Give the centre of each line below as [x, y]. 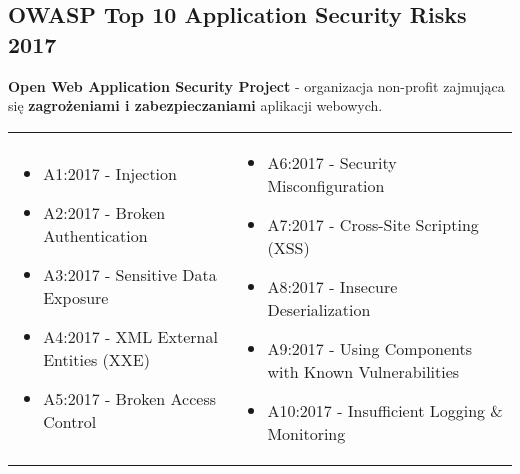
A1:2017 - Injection [110, 174]
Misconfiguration [326, 185]
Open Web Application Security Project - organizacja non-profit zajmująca [256, 85]
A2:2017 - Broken [104, 213]
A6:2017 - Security [332, 162]
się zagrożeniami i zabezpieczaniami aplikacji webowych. [195, 105]
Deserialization [319, 309]
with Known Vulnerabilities [363, 371]
